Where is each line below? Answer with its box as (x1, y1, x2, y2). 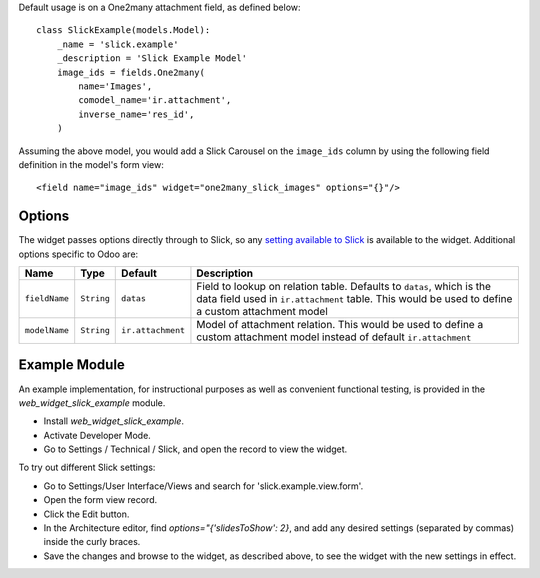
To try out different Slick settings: (18, 461, 156, 474)
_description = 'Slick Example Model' (56, 53, 248, 64)
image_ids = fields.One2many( (56, 66, 205, 78)
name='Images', (78, 80, 153, 92)
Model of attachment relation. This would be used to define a (196, 317, 484, 331)
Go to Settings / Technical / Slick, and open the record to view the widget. (43, 443, 348, 455)
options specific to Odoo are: (18, 248, 139, 260)
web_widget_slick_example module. (18, 396, 166, 409)
